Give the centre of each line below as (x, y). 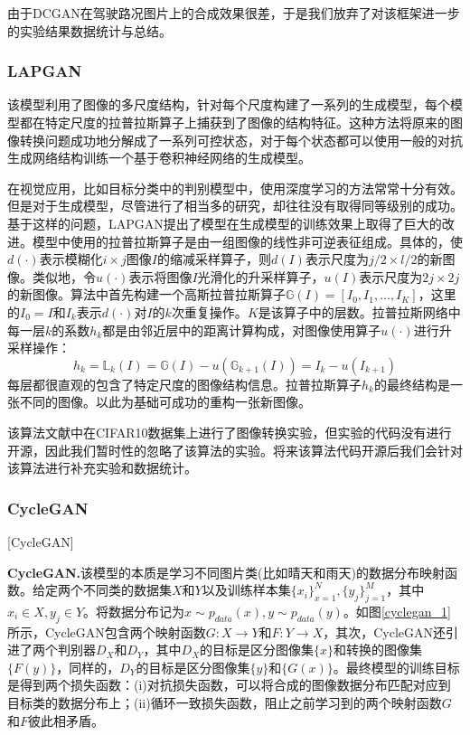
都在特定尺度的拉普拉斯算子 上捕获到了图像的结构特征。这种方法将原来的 (235, 122)
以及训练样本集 (246, 590)
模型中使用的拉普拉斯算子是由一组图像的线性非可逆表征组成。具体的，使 (247, 241)
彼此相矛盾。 (66, 720)
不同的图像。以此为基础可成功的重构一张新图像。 (165, 402)
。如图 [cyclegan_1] (397, 611)
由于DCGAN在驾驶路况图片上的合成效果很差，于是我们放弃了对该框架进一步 (234, 13)
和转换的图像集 (378, 650)
